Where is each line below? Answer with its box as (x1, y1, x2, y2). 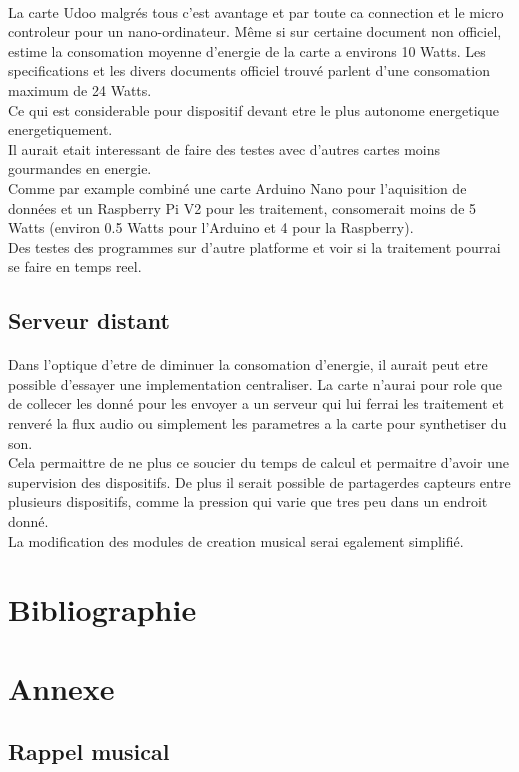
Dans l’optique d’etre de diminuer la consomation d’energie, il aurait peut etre (8, 354, 488, 375)
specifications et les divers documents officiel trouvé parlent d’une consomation (8, 60, 490, 81)
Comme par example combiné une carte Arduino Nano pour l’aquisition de (8, 177, 467, 198)
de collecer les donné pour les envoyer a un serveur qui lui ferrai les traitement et (8, 393, 505, 414)
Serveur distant (8, 305, 170, 336)
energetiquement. (8, 119, 113, 140)
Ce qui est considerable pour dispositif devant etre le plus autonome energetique (8, 99, 499, 120)
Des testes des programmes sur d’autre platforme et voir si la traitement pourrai (8, 236, 501, 257)
